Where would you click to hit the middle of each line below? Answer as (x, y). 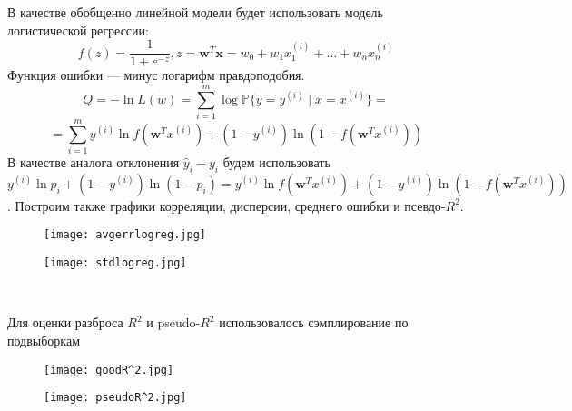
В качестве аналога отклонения (94, 162)
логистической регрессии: (78, 30)
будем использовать (276, 162)
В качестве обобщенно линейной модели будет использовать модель (195, 12)
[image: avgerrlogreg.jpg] (125, 235)
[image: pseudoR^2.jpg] (115, 398)
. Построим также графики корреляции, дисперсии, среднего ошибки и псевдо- (227, 205)
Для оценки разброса (65, 322)
